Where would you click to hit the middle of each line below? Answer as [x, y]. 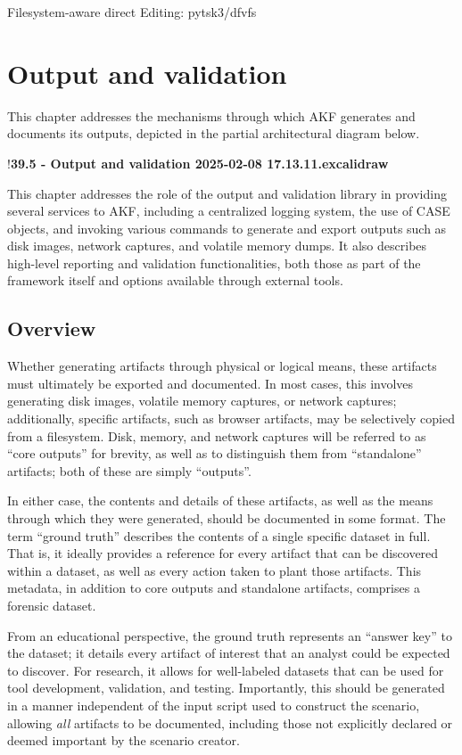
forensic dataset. [52, 605]
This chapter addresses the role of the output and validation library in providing [227, 193]
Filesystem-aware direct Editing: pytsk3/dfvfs [132, 12]
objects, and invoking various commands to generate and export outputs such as [227, 228]
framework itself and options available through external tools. [175, 280]
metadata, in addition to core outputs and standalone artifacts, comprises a [214, 588]
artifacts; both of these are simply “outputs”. [129, 470]
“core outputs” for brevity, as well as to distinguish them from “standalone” [214, 453]
